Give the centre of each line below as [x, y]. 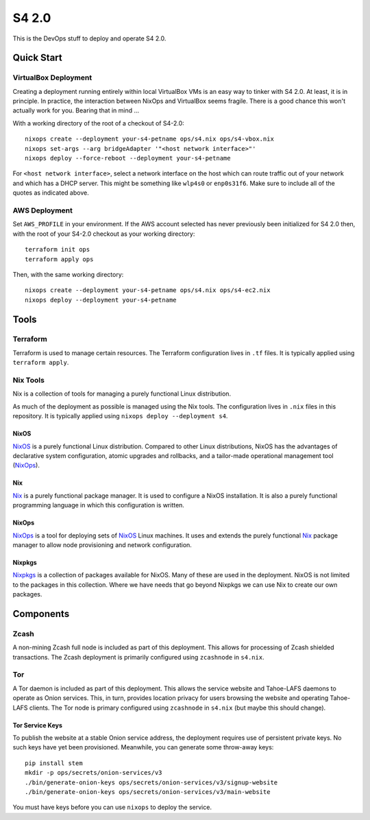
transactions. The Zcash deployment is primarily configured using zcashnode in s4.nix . [138, 657]
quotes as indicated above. [51, 193]
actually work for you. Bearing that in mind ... [76, 110]
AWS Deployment [43, 210]
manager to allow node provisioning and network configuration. [102, 544]
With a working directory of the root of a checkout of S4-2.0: [98, 123]
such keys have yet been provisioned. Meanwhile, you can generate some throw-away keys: [143, 747]
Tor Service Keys [38, 725]
